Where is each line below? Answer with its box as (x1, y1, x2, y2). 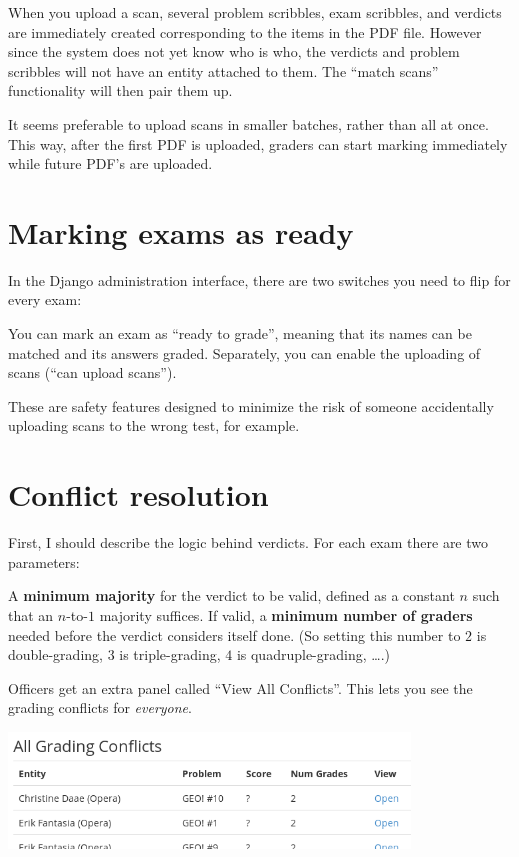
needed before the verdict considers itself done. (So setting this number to (8, 624, 461, 645)
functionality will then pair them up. (8, 80, 233, 101)
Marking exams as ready (8, 211, 354, 252)
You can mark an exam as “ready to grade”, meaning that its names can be (8, 323, 472, 344)
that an (8, 604, 54, 625)
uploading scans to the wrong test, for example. (8, 415, 300, 436)
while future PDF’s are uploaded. (8, 153, 213, 174)
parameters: (8, 551, 80, 572)
